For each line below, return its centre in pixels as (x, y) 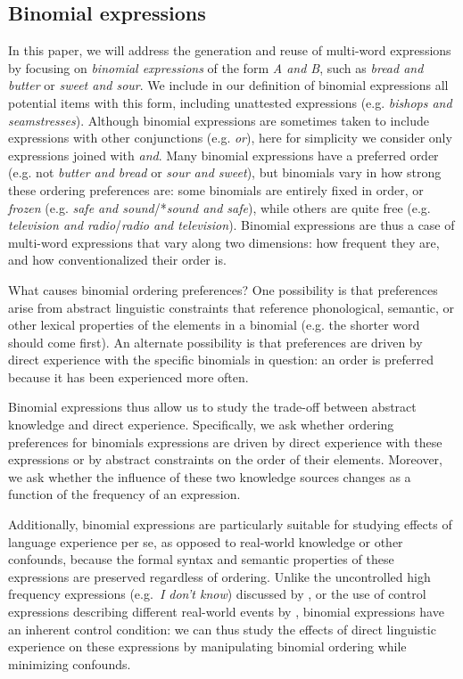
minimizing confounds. (70, 663)
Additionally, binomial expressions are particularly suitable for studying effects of (230, 524)
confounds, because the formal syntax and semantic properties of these (201, 559)
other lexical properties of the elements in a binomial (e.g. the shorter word (214, 325)
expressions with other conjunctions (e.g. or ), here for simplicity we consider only (230, 138)
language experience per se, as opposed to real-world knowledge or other (206, 541)
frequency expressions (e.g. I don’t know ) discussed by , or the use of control (217, 594)
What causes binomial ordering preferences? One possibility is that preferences (223, 289)
